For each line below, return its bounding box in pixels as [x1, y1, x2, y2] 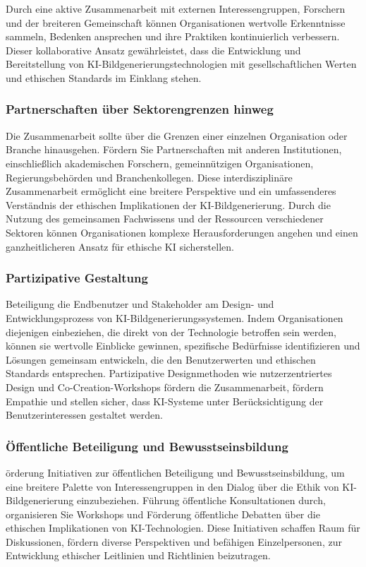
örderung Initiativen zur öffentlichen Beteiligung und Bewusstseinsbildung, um [6, 465, 345, 479]
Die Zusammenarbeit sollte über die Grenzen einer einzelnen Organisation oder [6, 128, 348, 143]
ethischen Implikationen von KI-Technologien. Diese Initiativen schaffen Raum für [6, 520, 360, 535]
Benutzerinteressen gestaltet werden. [6, 407, 163, 422]
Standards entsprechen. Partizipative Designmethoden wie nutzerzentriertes [6, 366, 332, 381]
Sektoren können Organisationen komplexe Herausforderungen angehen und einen [6, 225, 358, 239]
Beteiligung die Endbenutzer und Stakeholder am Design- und [6, 297, 274, 311]
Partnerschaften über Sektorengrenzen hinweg [6, 100, 274, 118]
